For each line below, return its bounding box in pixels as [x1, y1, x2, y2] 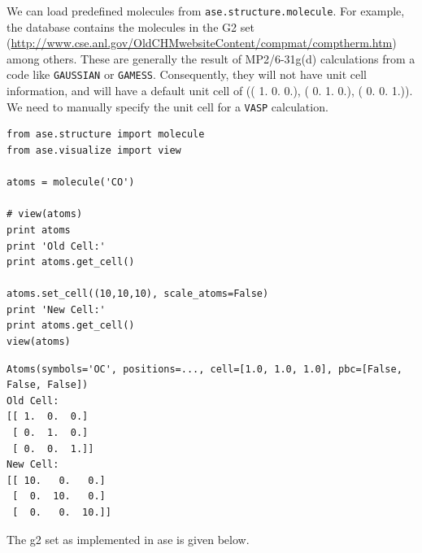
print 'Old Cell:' [7, 240, 106, 252]
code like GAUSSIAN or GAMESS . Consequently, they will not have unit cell [7, 66, 367, 83]
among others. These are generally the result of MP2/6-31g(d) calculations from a [7, 50, 415, 67]
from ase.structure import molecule [7, 128, 205, 141]
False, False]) [7, 379, 89, 391]
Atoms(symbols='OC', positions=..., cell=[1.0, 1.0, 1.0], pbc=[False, [7, 363, 402, 375]
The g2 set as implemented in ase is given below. [7, 530, 250, 547]
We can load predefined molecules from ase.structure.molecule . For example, [7, 2, 405, 19]
